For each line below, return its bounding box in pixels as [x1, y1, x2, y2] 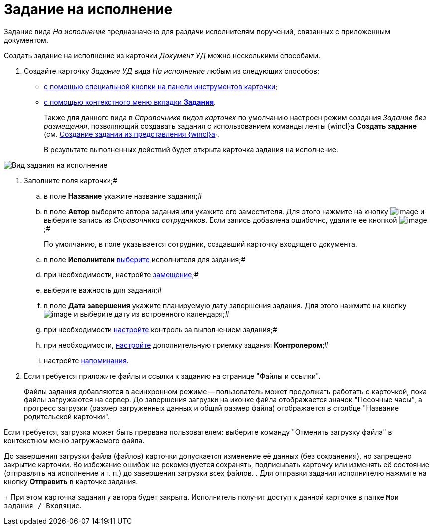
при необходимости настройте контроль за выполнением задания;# [44, 325, 277, 334]
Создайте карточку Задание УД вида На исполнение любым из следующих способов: [24, 66, 319, 75]
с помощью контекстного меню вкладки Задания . [44, 97, 216, 106]
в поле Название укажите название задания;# [44, 191, 202, 200]
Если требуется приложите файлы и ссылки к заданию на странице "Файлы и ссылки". [24, 371, 321, 380]
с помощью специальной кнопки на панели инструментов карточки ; [44, 82, 278, 91]
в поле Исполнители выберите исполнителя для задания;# [44, 255, 246, 264]
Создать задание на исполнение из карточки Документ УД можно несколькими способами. [4, 51, 320, 60]
